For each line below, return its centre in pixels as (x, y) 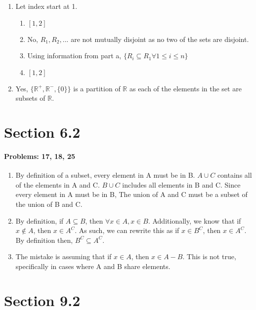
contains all (235, 175)
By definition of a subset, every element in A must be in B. (105, 175)
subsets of (30, 98)
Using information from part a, (74, 56)
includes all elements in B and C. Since (181, 184)
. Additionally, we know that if (194, 220)
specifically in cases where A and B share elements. (93, 266)
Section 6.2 (42, 132)
